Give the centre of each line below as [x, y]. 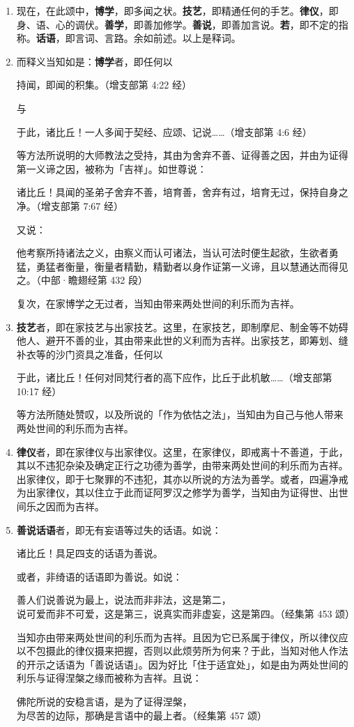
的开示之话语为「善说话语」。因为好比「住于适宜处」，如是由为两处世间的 [182, 664]
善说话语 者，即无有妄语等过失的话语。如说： [119, 529]
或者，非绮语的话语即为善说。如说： [99, 576]
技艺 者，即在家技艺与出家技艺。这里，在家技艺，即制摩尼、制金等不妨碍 [182, 327]
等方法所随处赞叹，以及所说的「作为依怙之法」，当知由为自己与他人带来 [180, 414]
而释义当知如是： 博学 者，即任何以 [94, 61]
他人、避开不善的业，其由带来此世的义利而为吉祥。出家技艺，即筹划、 [177, 340]
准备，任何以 [133, 354]
